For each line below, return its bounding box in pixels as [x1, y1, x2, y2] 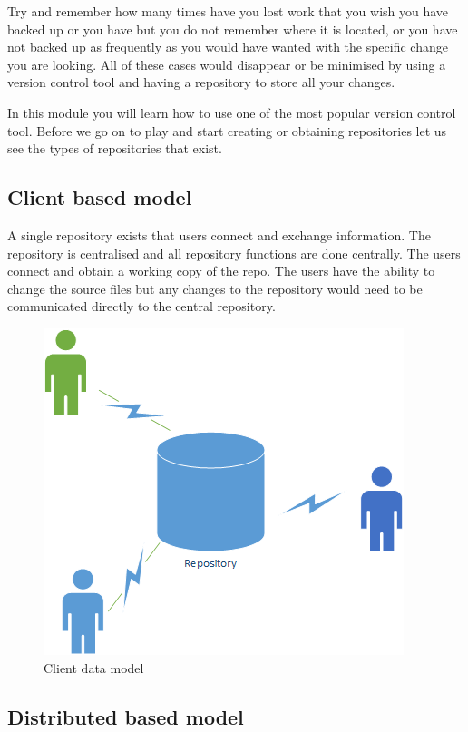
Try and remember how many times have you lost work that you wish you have [7, 2, 449, 20]
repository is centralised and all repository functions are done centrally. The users [7, 243, 461, 262]
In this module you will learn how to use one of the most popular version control [7, 102, 456, 122]
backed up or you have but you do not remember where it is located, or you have [7, 19, 458, 38]
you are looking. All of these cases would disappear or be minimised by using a [7, 54, 446, 73]
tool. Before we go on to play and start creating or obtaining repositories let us [7, 121, 447, 140]
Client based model [7, 183, 192, 211]
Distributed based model [7, 702, 244, 730]
